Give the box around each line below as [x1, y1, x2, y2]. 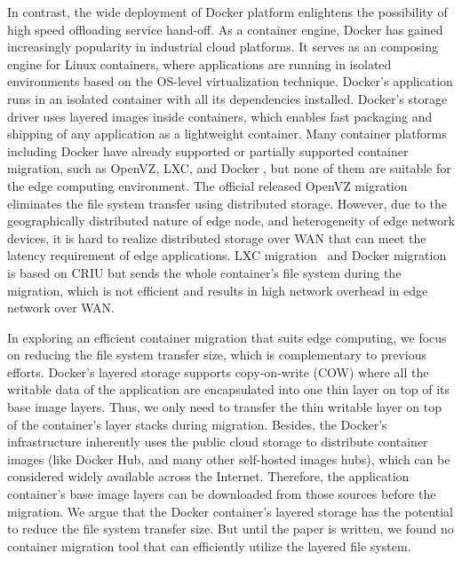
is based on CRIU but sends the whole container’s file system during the [7, 263, 402, 281]
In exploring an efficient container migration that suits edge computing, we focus [7, 328, 447, 346]
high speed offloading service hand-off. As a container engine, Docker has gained [7, 20, 443, 38]
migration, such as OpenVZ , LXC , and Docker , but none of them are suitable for [7, 159, 451, 178]
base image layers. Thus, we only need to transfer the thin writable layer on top [7, 398, 442, 416]
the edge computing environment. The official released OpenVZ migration [7, 176, 408, 194]
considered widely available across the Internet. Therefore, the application [7, 467, 410, 486]
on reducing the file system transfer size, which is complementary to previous [7, 345, 426, 364]
